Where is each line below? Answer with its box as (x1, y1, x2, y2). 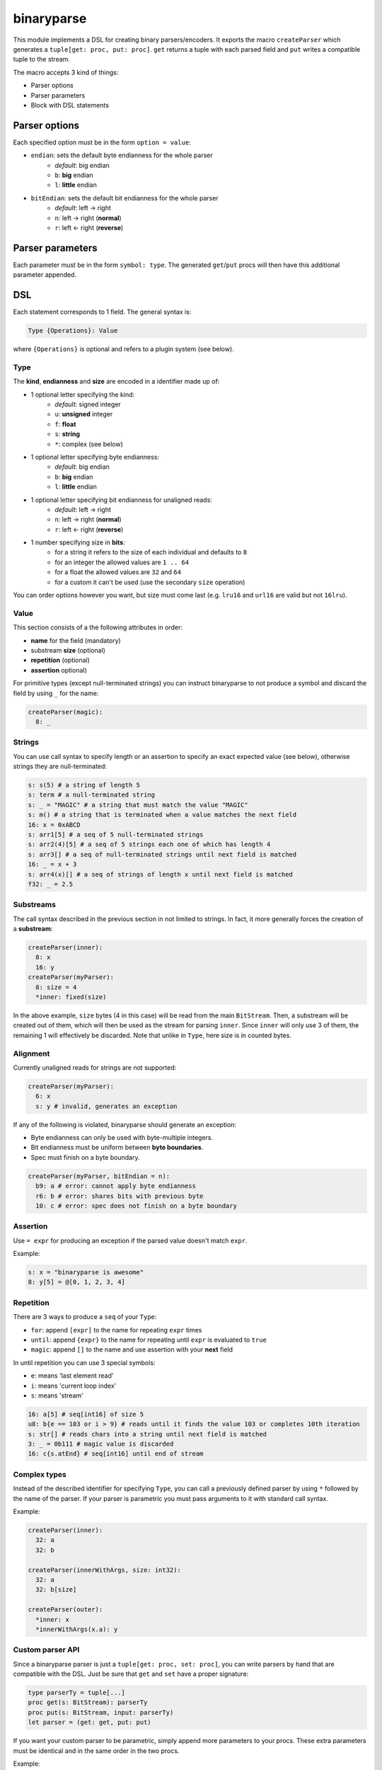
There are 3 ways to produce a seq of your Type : (13, 1313, 157, 1321)
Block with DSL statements (30, 101, 110, 109)
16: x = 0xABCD (28, 821, 81, 828)
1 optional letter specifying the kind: (30, 390, 135, 399)
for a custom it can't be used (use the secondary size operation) (54, 578, 245, 586)
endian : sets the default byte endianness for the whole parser (30, 151, 213, 159)
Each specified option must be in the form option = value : (13, 138, 191, 147)
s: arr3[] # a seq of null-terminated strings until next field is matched (28, 850, 297, 858)
